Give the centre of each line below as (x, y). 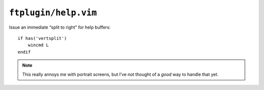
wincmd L (38, 45)
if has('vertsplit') (42, 38)
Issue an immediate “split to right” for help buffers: (60, 27)
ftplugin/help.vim (53, 13)
